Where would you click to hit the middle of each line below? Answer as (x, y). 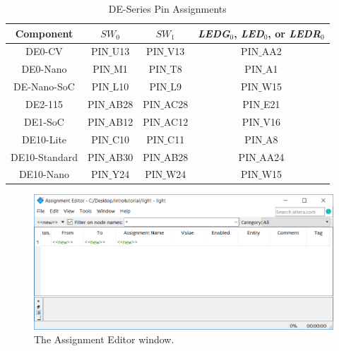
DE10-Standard (44, 156)
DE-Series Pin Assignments (167, 8)
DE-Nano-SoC (44, 87)
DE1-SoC (44, 121)
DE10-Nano (44, 174)
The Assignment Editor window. (104, 339)
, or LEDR (294, 33)
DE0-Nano (44, 69)
